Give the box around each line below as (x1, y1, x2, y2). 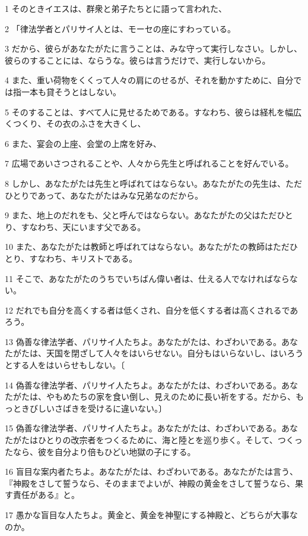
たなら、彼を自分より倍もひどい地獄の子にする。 (5, 445, 196, 457)
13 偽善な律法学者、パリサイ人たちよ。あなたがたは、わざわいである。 (5, 335, 282, 347)
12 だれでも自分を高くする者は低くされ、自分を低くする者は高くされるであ (5, 303, 299, 316)
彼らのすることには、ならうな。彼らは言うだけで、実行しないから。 (5, 54, 271, 66)
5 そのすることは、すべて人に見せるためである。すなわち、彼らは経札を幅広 (5, 105, 301, 118)
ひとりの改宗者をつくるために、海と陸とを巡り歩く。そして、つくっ (37, 434, 303, 446)
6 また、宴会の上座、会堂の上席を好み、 (5, 137, 161, 149)
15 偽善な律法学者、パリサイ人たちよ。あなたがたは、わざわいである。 (5, 422, 282, 434)
